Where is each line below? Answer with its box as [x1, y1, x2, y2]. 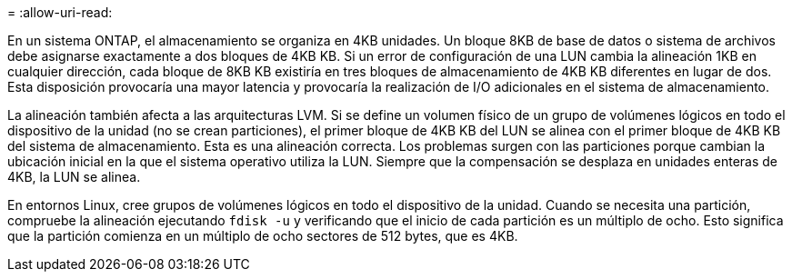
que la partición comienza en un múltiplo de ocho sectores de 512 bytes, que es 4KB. [7, 228, 518, 244]
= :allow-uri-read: [7, 5, 113, 20]
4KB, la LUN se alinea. [7, 169, 141, 184]
